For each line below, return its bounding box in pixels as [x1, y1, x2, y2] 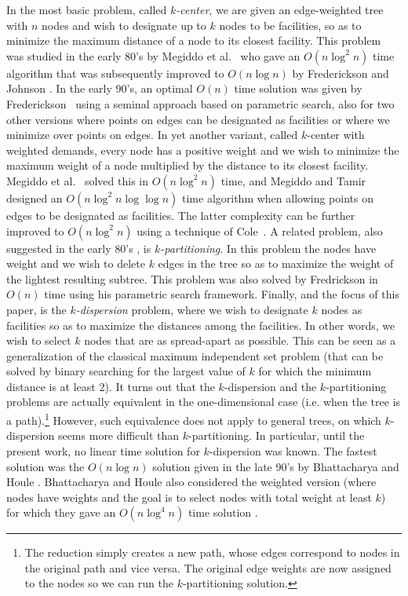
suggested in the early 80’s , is [6, 239, 151, 256]
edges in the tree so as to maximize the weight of [158, 255, 394, 272]
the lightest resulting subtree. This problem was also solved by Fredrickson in [6, 270, 378, 287]
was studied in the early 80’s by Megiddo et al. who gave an [6, 47, 301, 64]
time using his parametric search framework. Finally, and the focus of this [44, 286, 399, 302]
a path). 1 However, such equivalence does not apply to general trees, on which [6, 410, 381, 428]
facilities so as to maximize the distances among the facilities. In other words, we [6, 316, 395, 333]
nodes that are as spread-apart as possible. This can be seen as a [84, 332, 396, 349]
